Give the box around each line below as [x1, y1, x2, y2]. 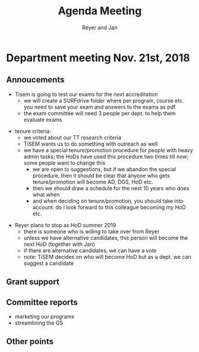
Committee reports [6, 297, 78, 307]
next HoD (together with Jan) [23, 240, 95, 248]
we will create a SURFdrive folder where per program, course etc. [23, 97, 184, 104]
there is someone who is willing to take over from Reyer [23, 228, 160, 235]
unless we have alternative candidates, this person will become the [23, 234, 188, 241]
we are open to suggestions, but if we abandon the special [32, 165, 176, 172]
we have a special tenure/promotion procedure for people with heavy [23, 146, 193, 153]
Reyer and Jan [82, 24, 118, 31]
